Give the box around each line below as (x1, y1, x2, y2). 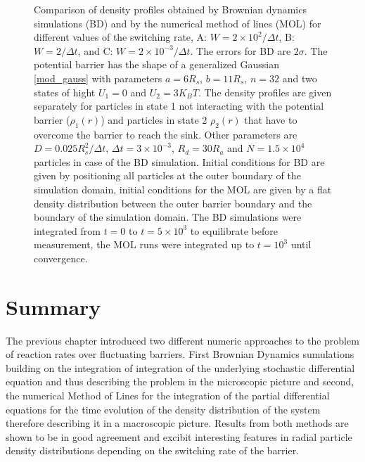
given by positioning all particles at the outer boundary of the (34, 168, 301, 183)
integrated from (34, 223, 101, 238)
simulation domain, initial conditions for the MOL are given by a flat (34, 181, 332, 196)
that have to (244, 112, 297, 127)
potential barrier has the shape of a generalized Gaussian (34, 57, 280, 72)
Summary (6, 292, 101, 321)
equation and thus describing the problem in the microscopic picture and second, (6, 374, 354, 389)
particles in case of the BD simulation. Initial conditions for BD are (34, 154, 325, 169)
